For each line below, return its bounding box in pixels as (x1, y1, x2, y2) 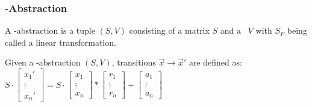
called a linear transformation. (5, 35, 116, 48)
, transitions (111, 56, 156, 69)
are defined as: (189, 56, 242, 69)
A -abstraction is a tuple (5, 24, 95, 37)
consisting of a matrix (129, 24, 210, 37)
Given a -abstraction (5, 56, 81, 69)
